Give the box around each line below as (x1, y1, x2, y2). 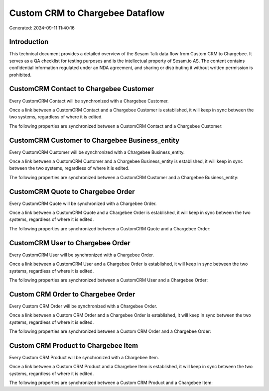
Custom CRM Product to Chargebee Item (9, 341, 138, 350)
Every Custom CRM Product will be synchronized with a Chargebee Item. (9, 354, 159, 360)
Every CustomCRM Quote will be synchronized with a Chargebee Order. (9, 200, 157, 206)
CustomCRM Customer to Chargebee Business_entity (9, 136, 180, 144)
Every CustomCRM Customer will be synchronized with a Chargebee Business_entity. (9, 149, 185, 155)
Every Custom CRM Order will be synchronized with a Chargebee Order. (9, 303, 157, 309)
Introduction (9, 38, 49, 46)
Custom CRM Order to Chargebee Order (9, 290, 135, 298)
